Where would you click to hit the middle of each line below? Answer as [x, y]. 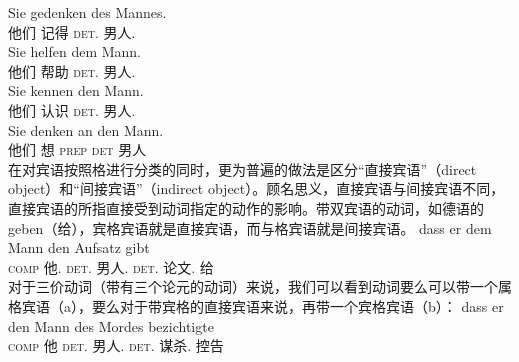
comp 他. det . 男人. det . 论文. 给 [111, 266]
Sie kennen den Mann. [76, 90]
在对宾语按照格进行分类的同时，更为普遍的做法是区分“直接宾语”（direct [242, 168]
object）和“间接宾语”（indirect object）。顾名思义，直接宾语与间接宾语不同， [256, 188]
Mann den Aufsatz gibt [79, 247]
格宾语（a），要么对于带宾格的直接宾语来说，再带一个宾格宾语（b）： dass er [256, 305]
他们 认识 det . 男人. [72, 109]
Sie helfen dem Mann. [75, 51]
